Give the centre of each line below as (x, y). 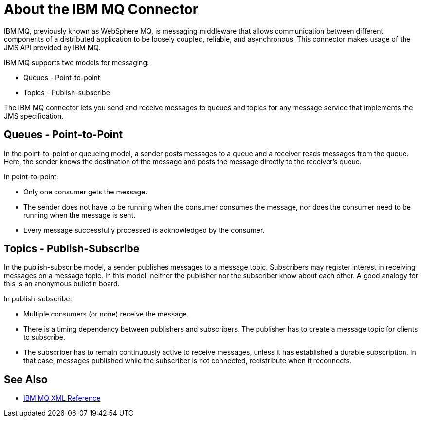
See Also (26, 379)
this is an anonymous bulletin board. (62, 284)
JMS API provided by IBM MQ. (52, 47)
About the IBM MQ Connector (101, 9)
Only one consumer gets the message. (85, 192)
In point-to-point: (31, 176)
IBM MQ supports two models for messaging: (76, 62)
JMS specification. (34, 116)
